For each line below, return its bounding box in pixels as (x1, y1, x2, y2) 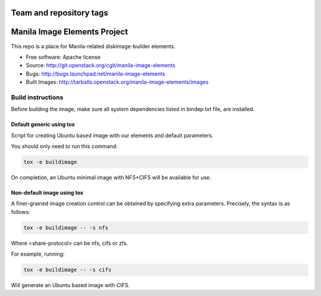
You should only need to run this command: (11, 143, 118, 150)
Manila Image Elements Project (11, 27, 128, 37)
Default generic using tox (11, 121, 75, 128)
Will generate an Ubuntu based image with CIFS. (11, 282, 130, 289)
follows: (11, 208, 30, 215)
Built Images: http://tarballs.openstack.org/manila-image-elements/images (26, 78, 209, 86)
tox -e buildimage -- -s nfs (23, 224, 109, 231)
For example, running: (11, 250, 65, 258)
